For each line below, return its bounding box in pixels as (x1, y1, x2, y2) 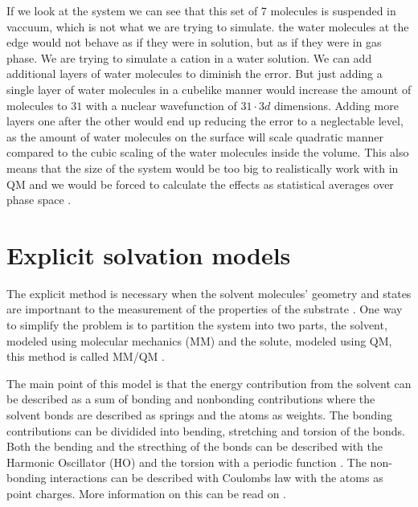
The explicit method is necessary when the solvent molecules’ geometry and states (6, 284, 412, 301)
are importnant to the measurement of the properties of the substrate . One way (6, 301, 403, 317)
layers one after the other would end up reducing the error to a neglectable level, (6, 112, 404, 129)
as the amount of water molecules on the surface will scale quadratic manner (6, 128, 384, 145)
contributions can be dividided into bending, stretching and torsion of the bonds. (6, 422, 405, 439)
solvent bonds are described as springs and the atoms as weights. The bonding (6, 407, 392, 423)
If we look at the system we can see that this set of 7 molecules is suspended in (6, 2, 396, 18)
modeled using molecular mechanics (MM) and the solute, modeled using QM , (6, 332, 392, 349)
